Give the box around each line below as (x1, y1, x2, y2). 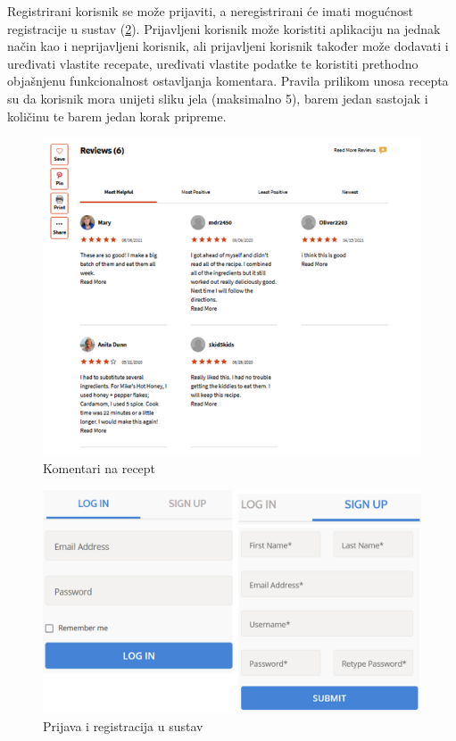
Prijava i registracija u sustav (43, 716, 203, 735)
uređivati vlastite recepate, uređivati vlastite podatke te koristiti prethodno (7, 54, 419, 72)
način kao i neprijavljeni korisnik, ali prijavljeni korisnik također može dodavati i (7, 37, 449, 55)
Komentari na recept (43, 459, 156, 478)
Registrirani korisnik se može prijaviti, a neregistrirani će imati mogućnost (7, 2, 414, 20)
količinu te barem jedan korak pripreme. (7, 106, 227, 125)
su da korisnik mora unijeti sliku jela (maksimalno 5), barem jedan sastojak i (7, 88, 428, 107)
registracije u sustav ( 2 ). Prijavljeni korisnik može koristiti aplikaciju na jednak (7, 19, 441, 37)
